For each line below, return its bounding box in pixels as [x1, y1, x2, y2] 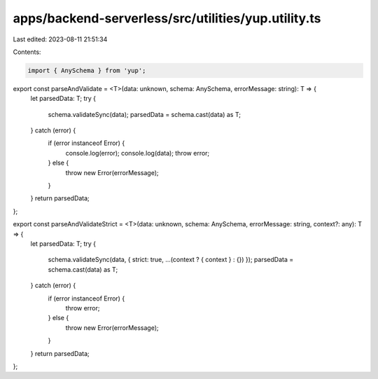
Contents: [13, 48, 41, 56]
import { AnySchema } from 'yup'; [27, 67, 146, 74]
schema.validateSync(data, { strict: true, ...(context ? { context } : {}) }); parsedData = [48, 256, 294, 264]
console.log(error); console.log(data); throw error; [65, 149, 210, 157]
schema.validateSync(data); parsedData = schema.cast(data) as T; [48, 110, 241, 118]
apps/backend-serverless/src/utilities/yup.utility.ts [13, 11, 321, 26]
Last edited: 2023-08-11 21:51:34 [13, 35, 108, 43]
